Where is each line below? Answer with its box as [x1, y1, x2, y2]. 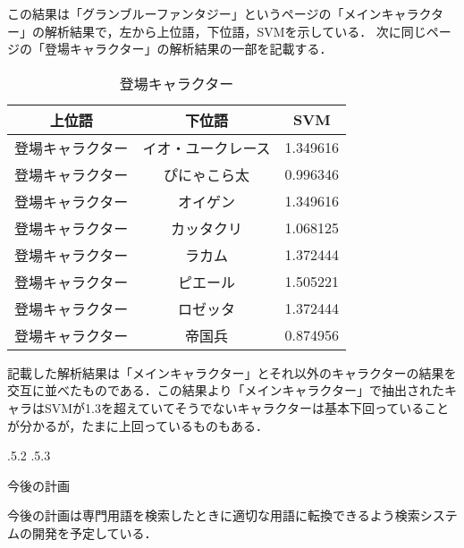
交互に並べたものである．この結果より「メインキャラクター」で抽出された [7, 381, 445, 400]
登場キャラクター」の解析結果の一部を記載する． [44, 39, 333, 58]
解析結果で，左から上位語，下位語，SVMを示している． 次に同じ [44, 21, 426, 40]
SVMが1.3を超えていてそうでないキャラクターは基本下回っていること [44, 398, 450, 417]
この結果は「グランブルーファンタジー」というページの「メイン [7, 4, 382, 22]
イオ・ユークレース [142, 137, 271, 158]
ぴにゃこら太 [163, 164, 249, 185]
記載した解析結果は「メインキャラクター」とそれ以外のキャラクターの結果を [7, 363, 457, 382]
